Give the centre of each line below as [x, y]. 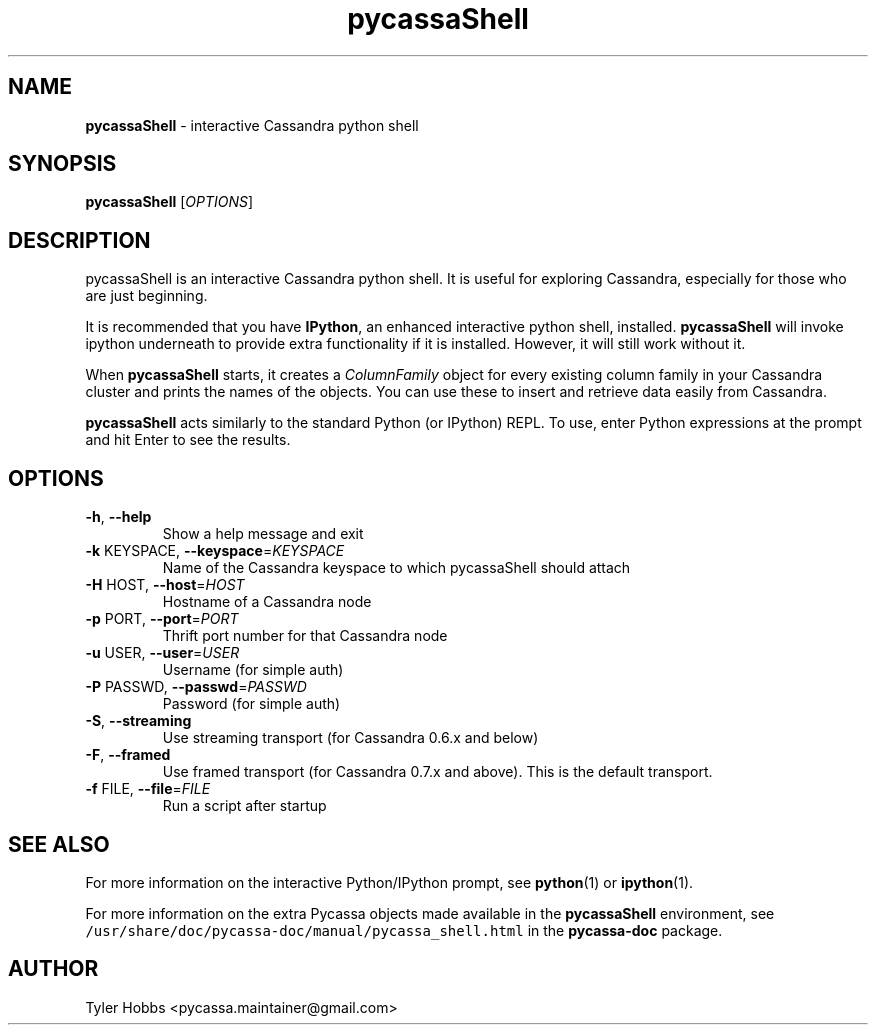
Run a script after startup [244, 806]
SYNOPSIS [62, 164]
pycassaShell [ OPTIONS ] [169, 202]
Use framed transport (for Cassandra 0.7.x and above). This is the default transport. [437, 772]
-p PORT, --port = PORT [162, 619]
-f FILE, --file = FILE [148, 789]
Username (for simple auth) [253, 670]
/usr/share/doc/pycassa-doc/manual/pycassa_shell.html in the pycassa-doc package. [404, 930]
